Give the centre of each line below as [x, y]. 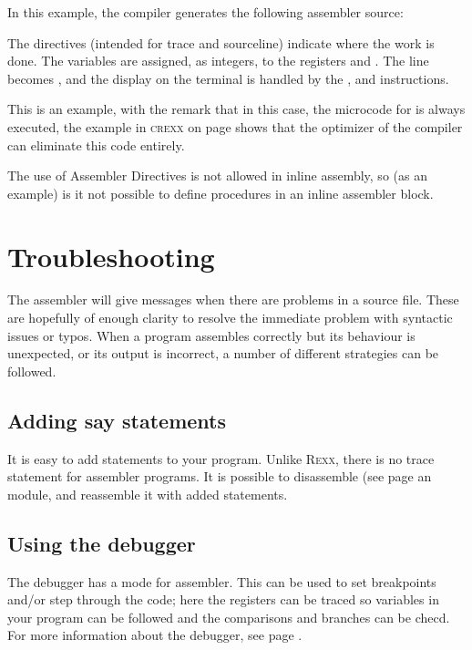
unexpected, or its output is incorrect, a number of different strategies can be [223, 353]
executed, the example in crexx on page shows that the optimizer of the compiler [235, 126]
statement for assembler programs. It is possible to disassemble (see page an [220, 476]
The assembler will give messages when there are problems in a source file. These [233, 299]
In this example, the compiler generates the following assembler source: [205, 12]
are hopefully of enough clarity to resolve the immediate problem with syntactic [230, 318]
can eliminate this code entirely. [96, 144]
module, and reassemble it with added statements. [148, 494]
